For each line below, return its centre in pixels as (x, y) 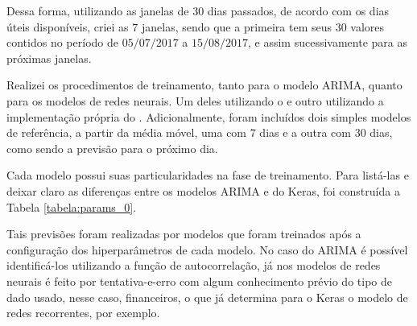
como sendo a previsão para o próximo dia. (112, 148)
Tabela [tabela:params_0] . (72, 206)
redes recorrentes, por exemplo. (83, 313)
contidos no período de (62, 42)
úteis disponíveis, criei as (68, 26)
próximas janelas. (49, 58)
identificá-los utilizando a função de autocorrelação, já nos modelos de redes (194, 265)
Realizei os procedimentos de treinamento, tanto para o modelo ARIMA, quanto (204, 85)
